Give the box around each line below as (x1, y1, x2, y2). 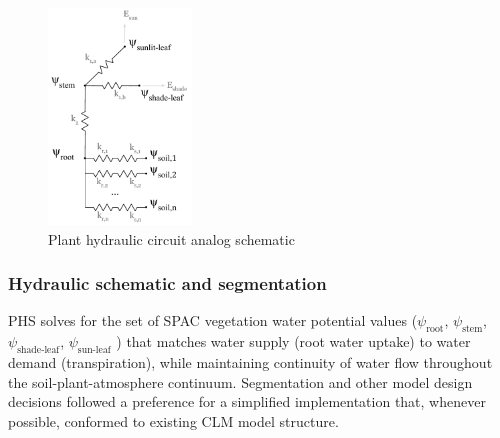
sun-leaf (77, 345, 111, 355)
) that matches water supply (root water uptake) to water (116, 331, 471, 352)
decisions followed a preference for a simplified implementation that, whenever (8, 391, 486, 412)
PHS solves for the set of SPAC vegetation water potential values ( (8, 310, 418, 331)
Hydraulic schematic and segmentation (8, 271, 327, 296)
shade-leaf (17, 345, 60, 355)
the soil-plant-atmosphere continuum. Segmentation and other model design (8, 371, 473, 392)
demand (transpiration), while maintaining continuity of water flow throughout (8, 352, 493, 372)
